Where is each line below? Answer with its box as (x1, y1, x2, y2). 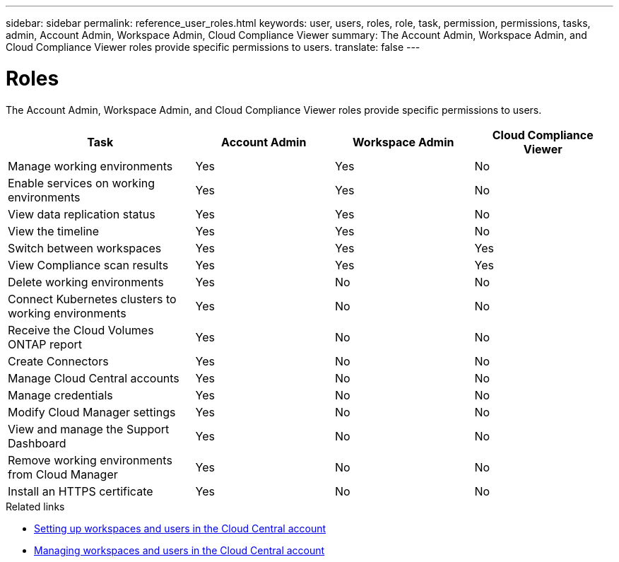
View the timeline (8, 223, 100, 238)
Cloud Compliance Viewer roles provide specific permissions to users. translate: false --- (6, 41, 420, 53)
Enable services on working (8, 175, 155, 190)
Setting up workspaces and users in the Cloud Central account (34, 522, 326, 534)
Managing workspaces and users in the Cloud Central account (34, 544, 325, 556)
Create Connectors (8, 353, 109, 368)
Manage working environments (8, 158, 173, 173)
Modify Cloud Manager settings (8, 404, 176, 419)
